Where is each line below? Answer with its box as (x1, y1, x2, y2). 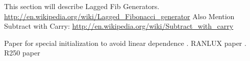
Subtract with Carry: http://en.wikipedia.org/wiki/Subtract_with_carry (4, 21, 234, 31)
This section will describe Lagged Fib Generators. (4, 1, 160, 11)
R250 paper (4, 47, 40, 58)
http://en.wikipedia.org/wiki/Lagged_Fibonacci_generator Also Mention (4, 11, 235, 21)
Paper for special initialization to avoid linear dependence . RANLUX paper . (4, 37, 246, 48)
